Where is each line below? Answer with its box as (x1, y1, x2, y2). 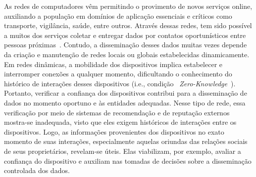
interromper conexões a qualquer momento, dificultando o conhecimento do (4, 69, 232, 79)
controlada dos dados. (4, 165, 70, 176)
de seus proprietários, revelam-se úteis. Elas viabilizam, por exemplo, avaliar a (4, 145, 241, 156)
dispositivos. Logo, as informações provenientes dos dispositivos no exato (4, 126, 224, 137)
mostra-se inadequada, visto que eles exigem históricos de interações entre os (4, 117, 237, 127)
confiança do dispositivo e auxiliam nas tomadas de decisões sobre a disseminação (4, 155, 252, 166)
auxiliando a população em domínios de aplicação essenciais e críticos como (4, 10, 232, 21)
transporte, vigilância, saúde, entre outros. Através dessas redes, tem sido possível (4, 20, 252, 31)
